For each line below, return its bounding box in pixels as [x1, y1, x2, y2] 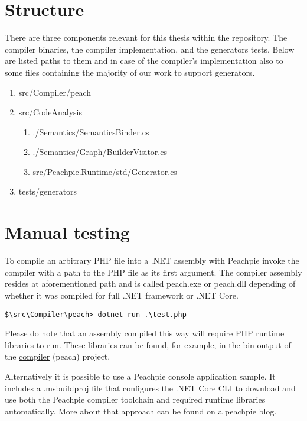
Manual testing [5, 220, 130, 244]
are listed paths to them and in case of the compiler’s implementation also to [5, 54, 283, 67]
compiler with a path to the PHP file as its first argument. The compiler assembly [5, 265, 302, 278]
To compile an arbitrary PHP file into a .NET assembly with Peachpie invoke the [5, 254, 299, 267]
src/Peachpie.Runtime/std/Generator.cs [32, 165, 177, 177]
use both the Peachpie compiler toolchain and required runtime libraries [5, 393, 266, 406]
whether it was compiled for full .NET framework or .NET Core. [5, 289, 239, 301]
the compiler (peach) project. [5, 350, 110, 362]
